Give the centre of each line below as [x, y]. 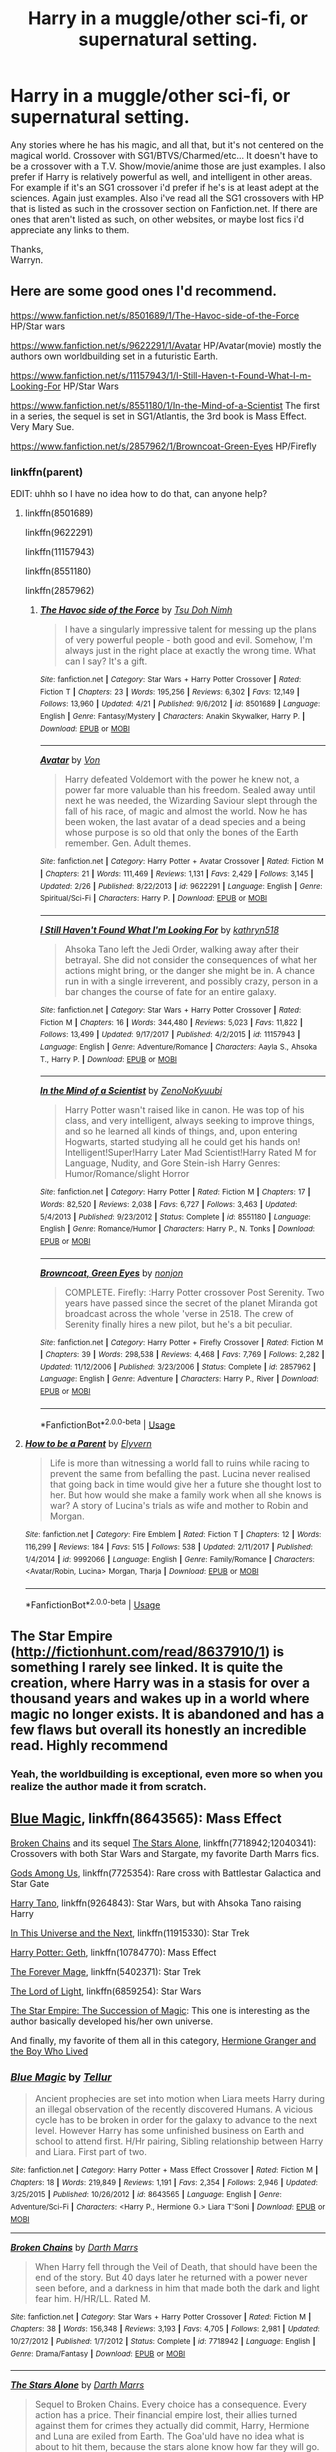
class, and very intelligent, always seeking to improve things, [189, 1121]
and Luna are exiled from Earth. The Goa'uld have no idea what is [169, 2436]
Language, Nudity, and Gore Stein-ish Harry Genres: [172, 1163]
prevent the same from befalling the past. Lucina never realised [180, 1474]
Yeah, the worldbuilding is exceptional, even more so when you [166, 1774]
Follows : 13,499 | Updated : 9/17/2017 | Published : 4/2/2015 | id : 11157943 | [170, 1035]
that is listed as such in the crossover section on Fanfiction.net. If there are [164, 208]
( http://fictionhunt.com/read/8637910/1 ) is [147, 1652]
